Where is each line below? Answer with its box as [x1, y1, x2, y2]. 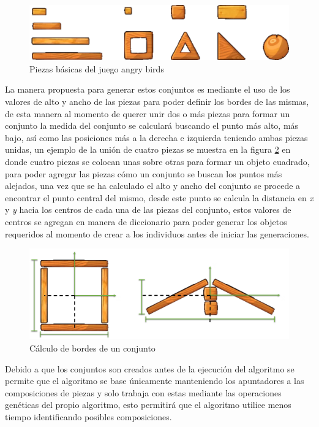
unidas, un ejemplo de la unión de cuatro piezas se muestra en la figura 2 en [5, 143, 291, 156]
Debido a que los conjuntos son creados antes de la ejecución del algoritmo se [5, 362, 295, 375]
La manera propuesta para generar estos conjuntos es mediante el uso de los [5, 83, 290, 96]
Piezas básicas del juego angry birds [29, 62, 164, 75]
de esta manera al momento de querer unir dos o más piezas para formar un [5, 107, 290, 120]
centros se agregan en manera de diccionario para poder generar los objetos [5, 215, 287, 228]
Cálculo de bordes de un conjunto [29, 342, 156, 354]
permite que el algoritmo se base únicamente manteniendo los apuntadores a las [5, 374, 304, 387]
